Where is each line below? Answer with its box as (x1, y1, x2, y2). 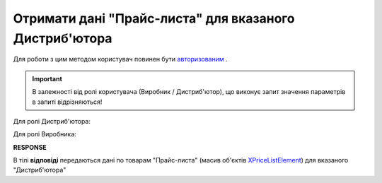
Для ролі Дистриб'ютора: (13, 117, 91, 125)
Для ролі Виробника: (13, 130, 77, 138)
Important (32, 74, 63, 83)
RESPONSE (13, 143, 47, 151)
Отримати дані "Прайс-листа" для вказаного (13, 11, 295, 26)
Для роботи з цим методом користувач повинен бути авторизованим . (13, 55, 228, 64)
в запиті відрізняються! (32, 98, 103, 106)
